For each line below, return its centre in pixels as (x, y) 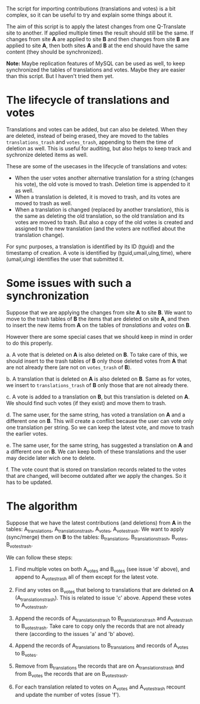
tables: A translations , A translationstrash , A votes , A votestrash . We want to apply (95, 529)
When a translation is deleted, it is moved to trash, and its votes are (97, 197)
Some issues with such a (69, 283)
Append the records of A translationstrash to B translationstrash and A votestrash (104, 619)
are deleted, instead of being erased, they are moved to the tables (87, 135)
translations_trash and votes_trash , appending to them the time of (90, 142)
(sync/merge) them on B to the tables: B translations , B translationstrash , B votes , (97, 538)
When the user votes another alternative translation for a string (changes (104, 178)
